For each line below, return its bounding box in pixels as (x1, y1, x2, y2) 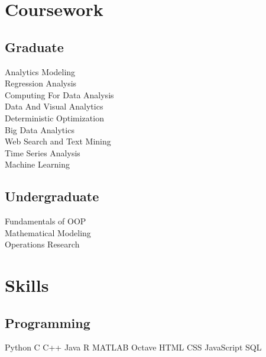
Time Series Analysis (5, 146, 80, 159)
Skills (5, 273, 49, 297)
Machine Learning (5, 158, 70, 171)
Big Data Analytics (5, 123, 74, 136)
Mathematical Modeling (5, 226, 91, 239)
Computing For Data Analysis (5, 88, 114, 101)
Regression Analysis (5, 77, 77, 89)
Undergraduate (5, 187, 99, 205)
